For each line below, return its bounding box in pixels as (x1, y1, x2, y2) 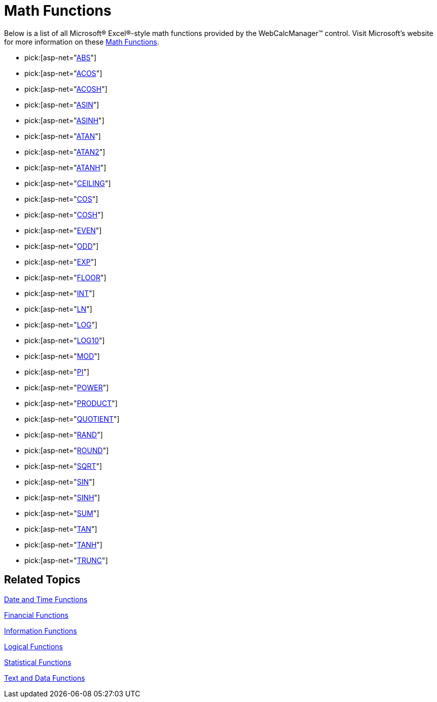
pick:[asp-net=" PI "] (24, 367, 90, 376)
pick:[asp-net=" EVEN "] (24, 226, 102, 235)
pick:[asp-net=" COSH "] (24, 210, 103, 219)
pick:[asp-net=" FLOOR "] (24, 273, 106, 282)
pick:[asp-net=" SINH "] (24, 493, 100, 502)
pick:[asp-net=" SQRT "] (24, 461, 102, 470)
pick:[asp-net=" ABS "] (24, 53, 97, 62)
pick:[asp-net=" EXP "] (24, 257, 97, 266)
